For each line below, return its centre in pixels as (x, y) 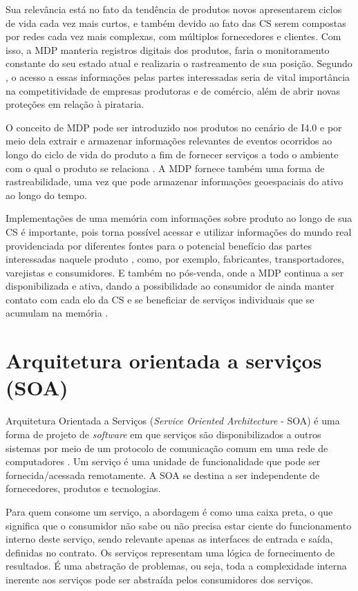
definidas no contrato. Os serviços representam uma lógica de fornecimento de (170, 552)
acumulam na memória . (57, 313)
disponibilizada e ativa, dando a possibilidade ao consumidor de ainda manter (170, 286)
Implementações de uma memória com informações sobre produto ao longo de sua (179, 218)
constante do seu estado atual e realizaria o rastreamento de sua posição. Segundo (179, 63)
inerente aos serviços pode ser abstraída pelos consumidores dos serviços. (160, 579)
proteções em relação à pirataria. (75, 104)
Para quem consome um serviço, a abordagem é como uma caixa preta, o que (169, 511)
